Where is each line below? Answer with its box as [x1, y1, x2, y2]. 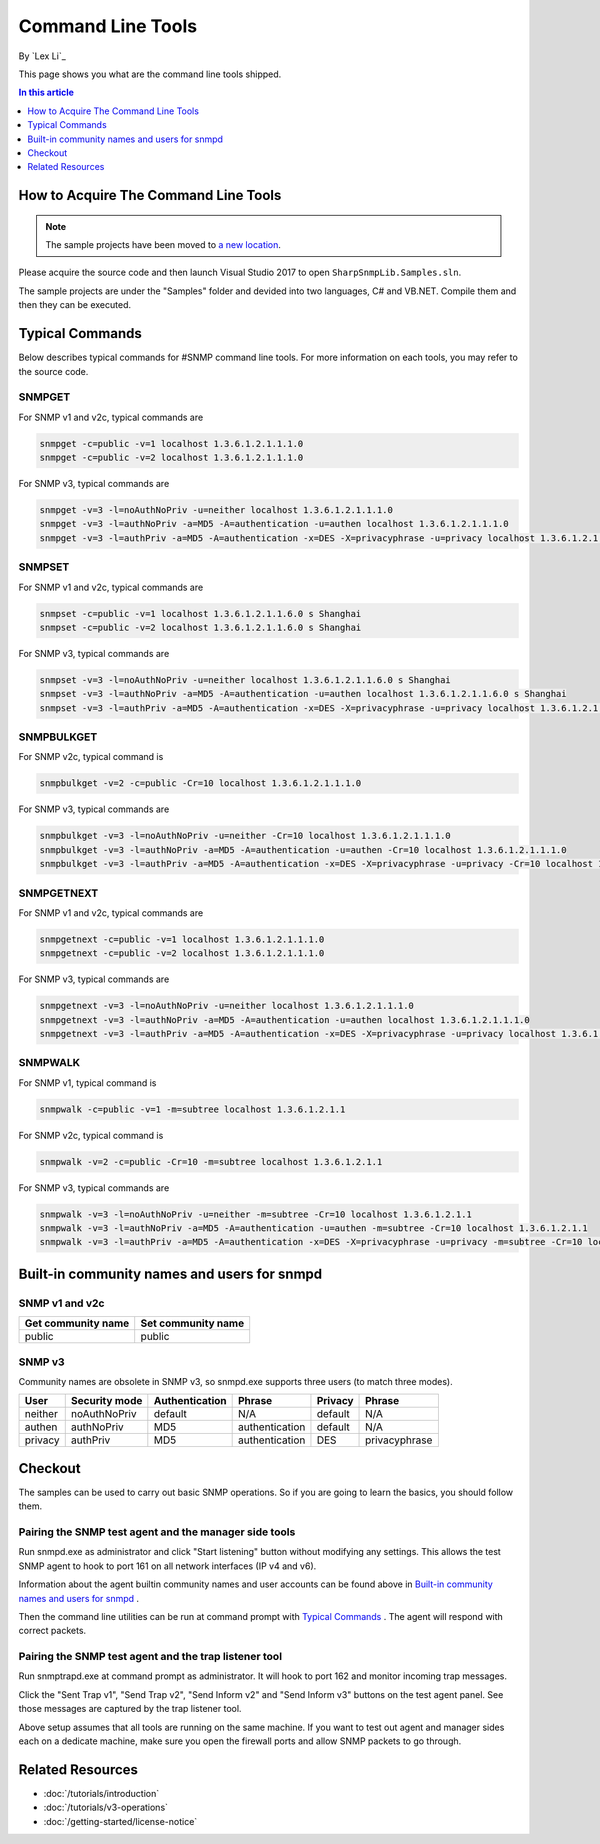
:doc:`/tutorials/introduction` [43, 1787, 160, 1799]
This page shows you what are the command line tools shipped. [18, 68, 282, 80]
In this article [18, 86, 75, 99]
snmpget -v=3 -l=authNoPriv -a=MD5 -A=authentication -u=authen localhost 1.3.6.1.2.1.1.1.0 [39, 518, 509, 530]
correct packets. [18, 1625, 87, 1637]
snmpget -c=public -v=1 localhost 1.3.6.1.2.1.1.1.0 [39, 438, 304, 449]
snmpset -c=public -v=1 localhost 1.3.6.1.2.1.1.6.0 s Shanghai [39, 608, 362, 619]
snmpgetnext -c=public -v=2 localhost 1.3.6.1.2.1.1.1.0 [39, 948, 325, 959]
